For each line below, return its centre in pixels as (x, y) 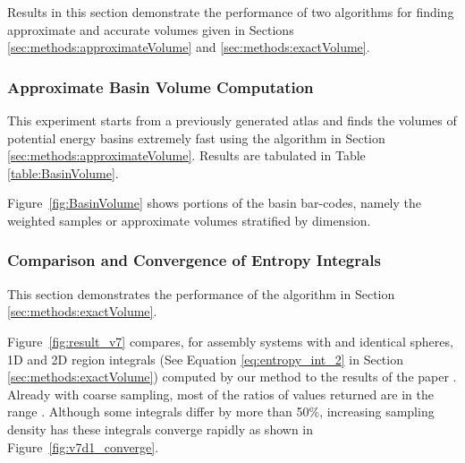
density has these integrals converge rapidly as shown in (161, 429)
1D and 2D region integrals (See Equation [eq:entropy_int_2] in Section (205, 359)
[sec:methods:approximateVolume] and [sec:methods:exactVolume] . (189, 47)
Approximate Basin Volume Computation (161, 86)
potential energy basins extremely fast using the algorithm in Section (196, 137)
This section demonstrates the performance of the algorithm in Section (201, 293)
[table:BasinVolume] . (63, 172)
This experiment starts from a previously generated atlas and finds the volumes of (232, 120)
